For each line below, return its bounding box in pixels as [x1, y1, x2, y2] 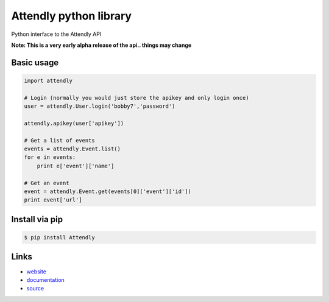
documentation [26, 276, 65, 283]
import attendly [24, 77, 73, 84]
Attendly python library [11, 9, 132, 23]
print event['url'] [24, 197, 82, 203]
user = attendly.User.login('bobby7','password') [24, 103, 175, 110]
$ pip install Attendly [24, 234, 96, 241]
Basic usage [11, 57, 59, 68]
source [26, 285, 44, 292]
